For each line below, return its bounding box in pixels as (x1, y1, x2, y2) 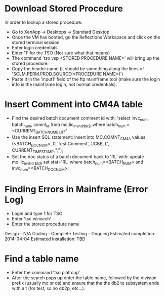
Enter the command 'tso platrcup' (11, 270, 80, 276)
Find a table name (4, 253, 79, 264)
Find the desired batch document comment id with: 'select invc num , (11, 115, 149, 122)
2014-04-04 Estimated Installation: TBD (4, 236, 86, 242)
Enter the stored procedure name (11, 221, 80, 227)
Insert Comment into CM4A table (4, 99, 143, 110)
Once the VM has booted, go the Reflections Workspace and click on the (11, 34, 160, 40)
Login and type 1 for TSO (11, 211, 63, 216)
